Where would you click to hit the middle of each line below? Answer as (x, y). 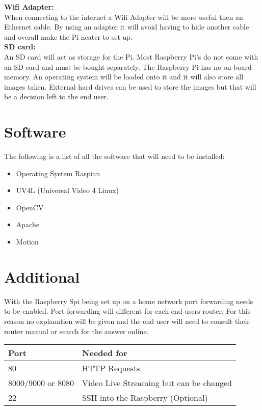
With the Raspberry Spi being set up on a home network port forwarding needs (129, 301)
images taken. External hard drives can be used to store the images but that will (130, 86)
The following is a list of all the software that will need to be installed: (114, 156)
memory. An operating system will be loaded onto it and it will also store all (124, 77)
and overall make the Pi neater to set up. (68, 36)
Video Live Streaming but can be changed (157, 383)
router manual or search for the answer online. (76, 331)
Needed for (104, 353)
